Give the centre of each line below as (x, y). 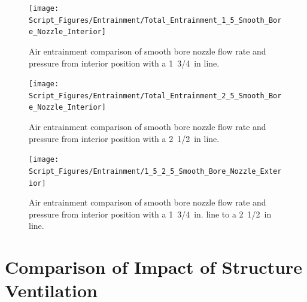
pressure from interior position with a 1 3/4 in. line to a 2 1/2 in (150, 214)
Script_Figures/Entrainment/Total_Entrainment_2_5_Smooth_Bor (155, 96)
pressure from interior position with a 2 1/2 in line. (124, 138)
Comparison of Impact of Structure (154, 267)
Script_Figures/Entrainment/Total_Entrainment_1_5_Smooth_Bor (155, 20)
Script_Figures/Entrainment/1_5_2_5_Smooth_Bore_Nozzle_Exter (155, 171)
